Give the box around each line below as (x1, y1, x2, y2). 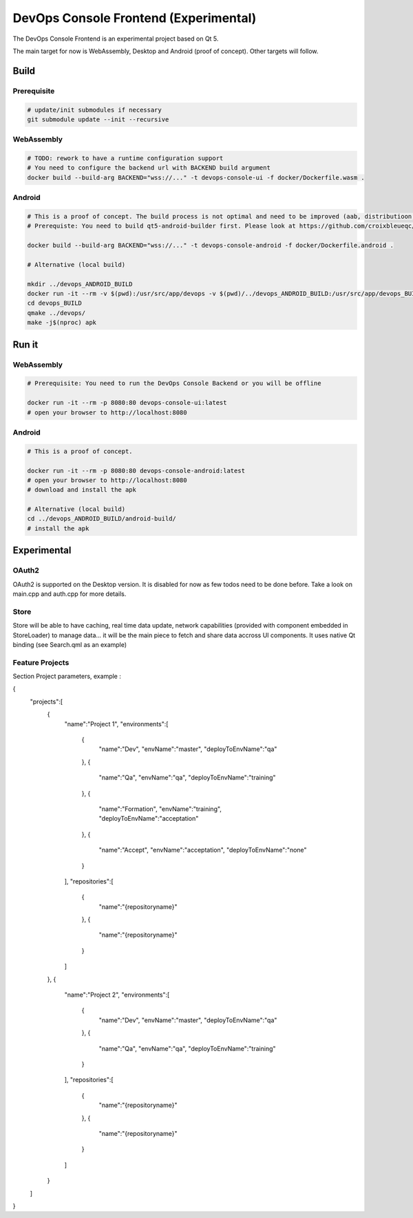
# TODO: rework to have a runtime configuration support (27, 154, 224, 162)
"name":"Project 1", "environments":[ (64, 719, 169, 728)
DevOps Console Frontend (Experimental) (12, 10, 257, 26)
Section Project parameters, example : (12, 672, 122, 681)
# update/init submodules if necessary (27, 106, 162, 114)
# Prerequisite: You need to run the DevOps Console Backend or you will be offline (27, 379, 321, 388)
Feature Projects (12, 657, 70, 667)
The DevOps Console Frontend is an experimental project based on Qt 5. (12, 34, 219, 43)
